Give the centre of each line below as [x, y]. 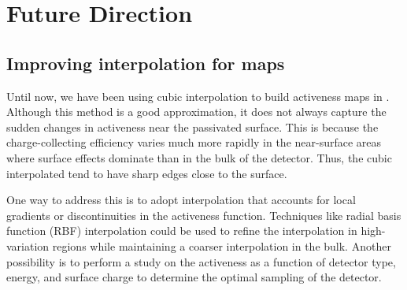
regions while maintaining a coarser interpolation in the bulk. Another [222, 245]
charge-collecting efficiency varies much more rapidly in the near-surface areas [194, 142]
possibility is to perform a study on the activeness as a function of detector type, [201, 261]
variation [28, 245]
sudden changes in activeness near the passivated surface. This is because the [192, 126]
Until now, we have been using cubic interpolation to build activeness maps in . [198, 96]
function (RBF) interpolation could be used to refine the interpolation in [182, 231]
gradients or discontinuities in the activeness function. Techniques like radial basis [204, 215]
